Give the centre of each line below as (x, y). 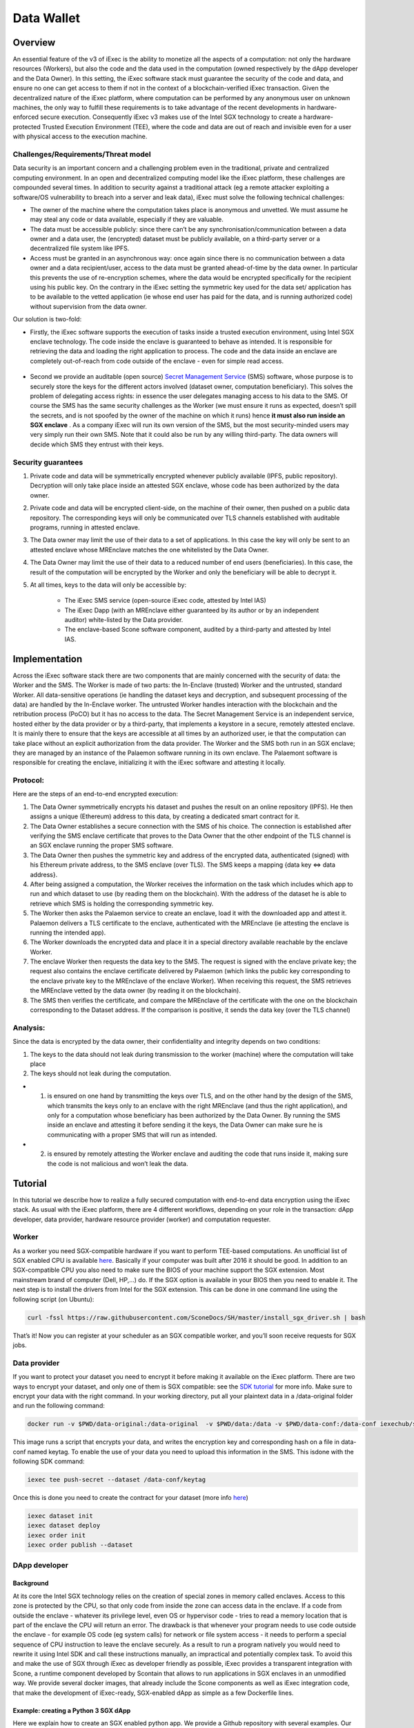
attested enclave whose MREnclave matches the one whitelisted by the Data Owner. (149, 550)
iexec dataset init (60, 1516)
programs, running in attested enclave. (85, 527)
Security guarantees (48, 462)
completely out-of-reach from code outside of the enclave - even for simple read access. (157, 361)
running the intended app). (68, 932)
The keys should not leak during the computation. (101, 1073)
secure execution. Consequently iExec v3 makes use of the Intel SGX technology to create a (171, 117)
